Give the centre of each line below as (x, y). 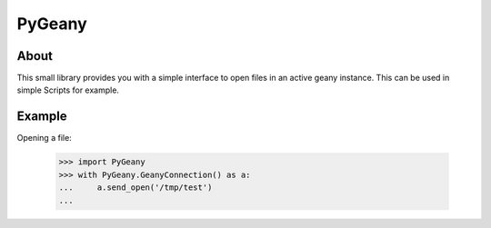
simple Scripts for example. (68, 90)
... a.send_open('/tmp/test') (135, 188)
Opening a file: (44, 138)
